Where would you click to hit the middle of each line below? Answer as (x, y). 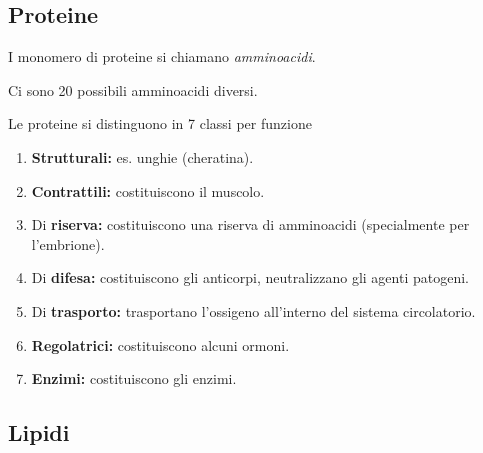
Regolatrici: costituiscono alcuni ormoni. (160, 344)
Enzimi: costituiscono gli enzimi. (134, 378)
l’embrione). (68, 243)
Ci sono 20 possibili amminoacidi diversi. (133, 89)
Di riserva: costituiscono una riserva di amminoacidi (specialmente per (250, 224)
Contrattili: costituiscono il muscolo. (148, 190)
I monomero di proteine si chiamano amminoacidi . (162, 56)
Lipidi (39, 432)
